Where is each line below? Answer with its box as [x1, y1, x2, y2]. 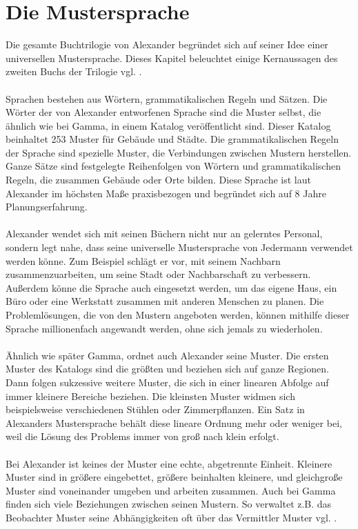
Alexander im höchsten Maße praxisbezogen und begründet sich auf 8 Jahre [6, 186, 326, 200]
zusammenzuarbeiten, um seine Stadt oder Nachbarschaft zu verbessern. [6, 267, 311, 281]
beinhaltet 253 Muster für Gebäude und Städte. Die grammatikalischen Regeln [6, 132, 339, 146]
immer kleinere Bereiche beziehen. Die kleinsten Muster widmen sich [6, 388, 295, 403]
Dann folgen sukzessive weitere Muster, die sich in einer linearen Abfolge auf [6, 375, 329, 389]
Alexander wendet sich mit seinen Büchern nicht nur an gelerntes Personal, [6, 226, 323, 241]
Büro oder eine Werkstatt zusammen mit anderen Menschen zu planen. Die [6, 294, 324, 308]
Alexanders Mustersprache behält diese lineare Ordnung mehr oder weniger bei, [6, 415, 342, 430]
